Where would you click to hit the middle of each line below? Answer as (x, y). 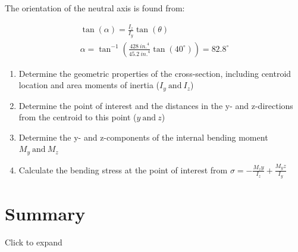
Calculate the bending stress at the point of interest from (123, 169)
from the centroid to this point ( (78, 117)
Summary (45, 214)
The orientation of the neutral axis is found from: (95, 8)
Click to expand (34, 242)
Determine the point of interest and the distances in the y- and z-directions (156, 105)
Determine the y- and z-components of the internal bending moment (143, 137)
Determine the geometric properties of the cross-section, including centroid (155, 73)
